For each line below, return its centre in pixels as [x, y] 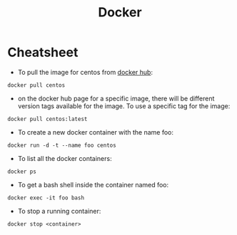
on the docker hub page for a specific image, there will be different [116, 98]
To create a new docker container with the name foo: [95, 132]
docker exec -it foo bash [46, 198]
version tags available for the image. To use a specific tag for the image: [124, 106]
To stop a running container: [59, 211]
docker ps [22, 172]
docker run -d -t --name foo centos [62, 145]
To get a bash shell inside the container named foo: [93, 184]
